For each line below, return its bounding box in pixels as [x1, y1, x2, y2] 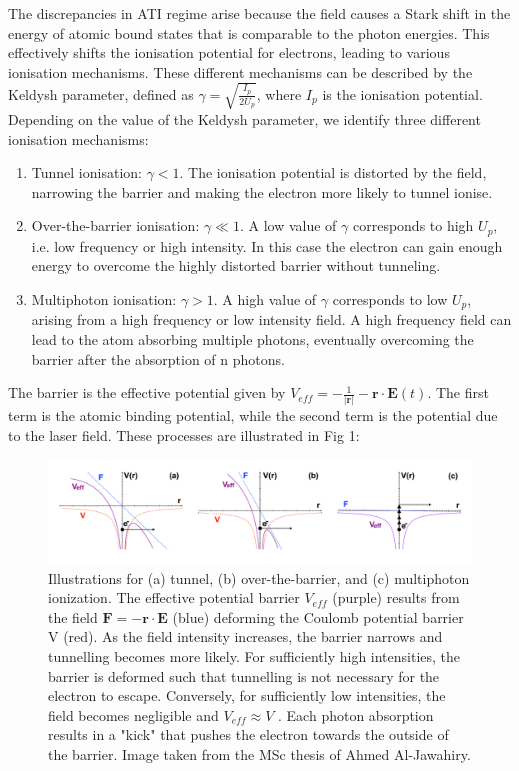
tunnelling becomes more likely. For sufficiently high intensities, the [48, 645, 461, 666]
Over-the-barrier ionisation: [31, 215, 200, 236]
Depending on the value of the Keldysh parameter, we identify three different [8, 108, 481, 129]
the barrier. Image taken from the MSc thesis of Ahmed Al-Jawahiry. [48, 743, 471, 764]
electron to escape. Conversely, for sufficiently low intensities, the [48, 685, 446, 706]
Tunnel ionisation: [31, 162, 142, 183]
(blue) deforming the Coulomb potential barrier [172, 606, 464, 627]
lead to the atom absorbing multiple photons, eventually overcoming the [31, 328, 474, 349]
